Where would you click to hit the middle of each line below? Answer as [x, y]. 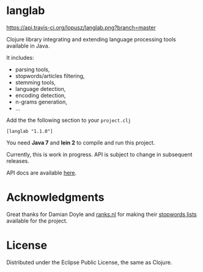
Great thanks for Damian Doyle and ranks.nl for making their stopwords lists [102, 214]
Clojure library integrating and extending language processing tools [91, 39]
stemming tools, [35, 82]
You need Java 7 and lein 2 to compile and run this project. [81, 142]
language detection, [40, 88]
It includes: [20, 57]
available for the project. [37, 221]
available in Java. [28, 46]
